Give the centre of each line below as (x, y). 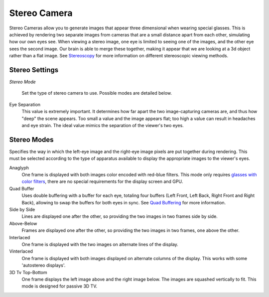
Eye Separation (25, 104)
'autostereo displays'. (44, 265)
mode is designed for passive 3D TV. (59, 286)
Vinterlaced (21, 251)
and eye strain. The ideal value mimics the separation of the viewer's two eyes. (103, 125)
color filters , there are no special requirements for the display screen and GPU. (102, 181)
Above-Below (23, 223)
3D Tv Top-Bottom (28, 272)
